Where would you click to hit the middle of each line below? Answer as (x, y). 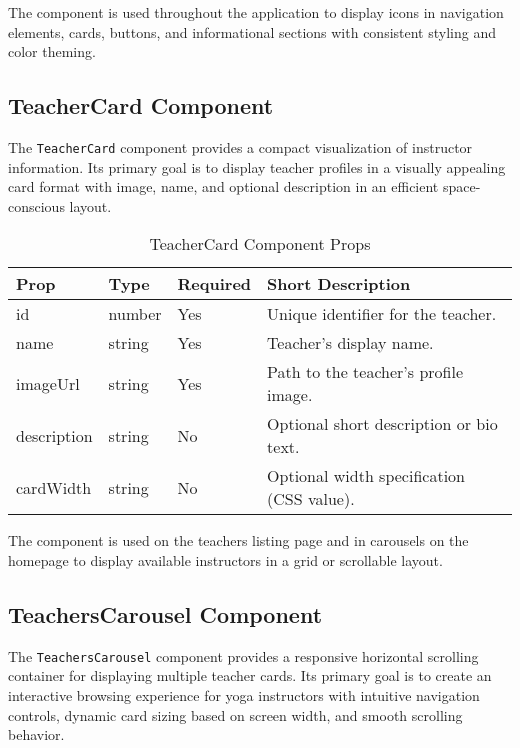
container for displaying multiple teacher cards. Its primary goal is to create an (250, 675)
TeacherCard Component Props (260, 244)
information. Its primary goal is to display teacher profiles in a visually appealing (257, 166)
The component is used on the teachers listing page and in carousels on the (238, 540)
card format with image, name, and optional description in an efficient (223, 186)
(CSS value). (311, 499)
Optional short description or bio (382, 424)
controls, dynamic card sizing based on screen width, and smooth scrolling (235, 714)
